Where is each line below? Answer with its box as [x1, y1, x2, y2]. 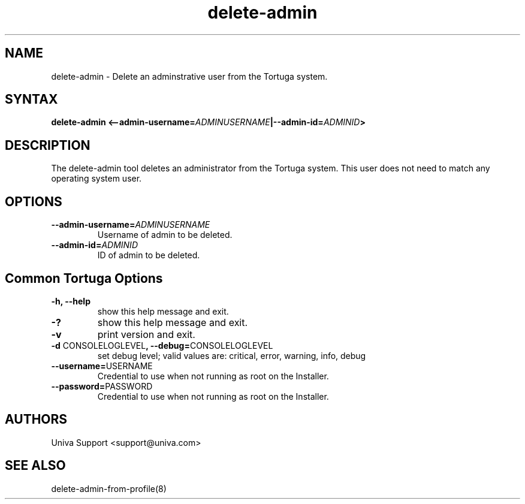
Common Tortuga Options [5, 270, 163, 286]
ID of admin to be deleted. [97, 250, 200, 261]
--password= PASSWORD [51, 381, 153, 391]
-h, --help [51, 295, 90, 306]
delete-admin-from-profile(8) [51, 483, 167, 494]
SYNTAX [5, 92, 58, 107]
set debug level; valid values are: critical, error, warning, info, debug [97, 350, 366, 361]
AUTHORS [5, 412, 68, 427]
